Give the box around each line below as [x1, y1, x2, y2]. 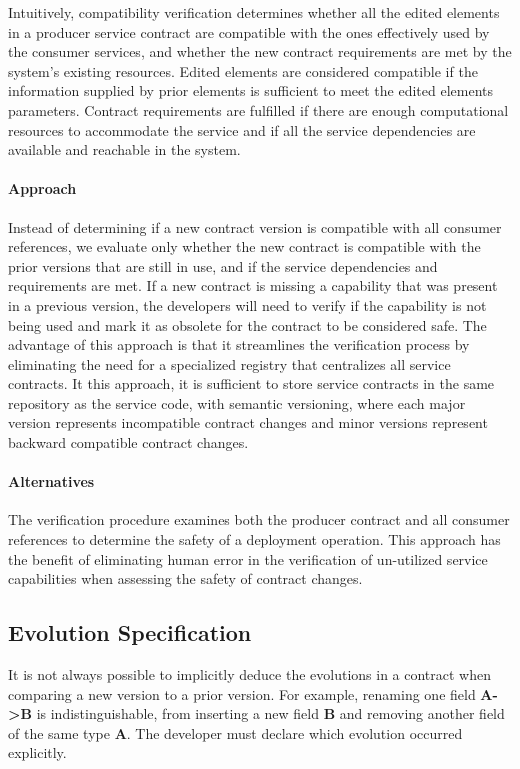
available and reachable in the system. [8, 139, 241, 160]
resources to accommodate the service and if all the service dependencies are [8, 119, 476, 140]
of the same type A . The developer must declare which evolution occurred [8, 722, 463, 743]
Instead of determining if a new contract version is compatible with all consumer [8, 216, 502, 237]
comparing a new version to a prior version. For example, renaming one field [8, 683, 476, 704]
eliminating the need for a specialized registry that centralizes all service [8, 353, 451, 374]
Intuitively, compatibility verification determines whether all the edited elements [8, 2, 500, 22]
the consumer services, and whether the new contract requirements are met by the [8, 41, 512, 62]
